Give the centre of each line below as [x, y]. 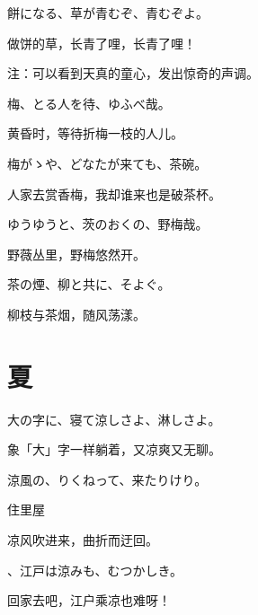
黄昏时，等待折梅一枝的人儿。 [95, 133]
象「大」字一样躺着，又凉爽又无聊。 [114, 449]
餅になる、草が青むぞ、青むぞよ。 [108, 13]
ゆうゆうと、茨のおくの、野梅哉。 [108, 224]
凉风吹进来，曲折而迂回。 [83, 540]
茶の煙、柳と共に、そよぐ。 [89, 284]
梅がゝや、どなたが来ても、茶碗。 [107, 163]
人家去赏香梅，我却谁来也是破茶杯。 [114, 193]
